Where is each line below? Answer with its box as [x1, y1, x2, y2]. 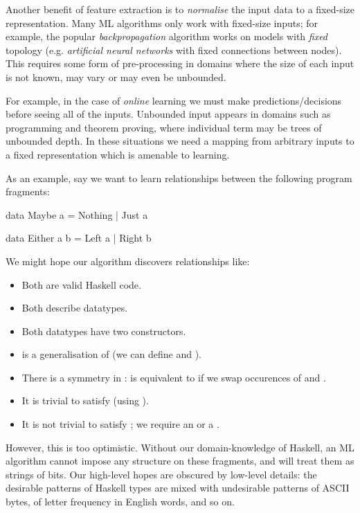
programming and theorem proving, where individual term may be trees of [6, 120, 322, 134]
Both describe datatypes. [21, 300, 128, 315]
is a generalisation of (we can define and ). [21, 347, 201, 361]
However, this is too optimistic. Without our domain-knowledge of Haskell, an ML [6, 440, 354, 454]
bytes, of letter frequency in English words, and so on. [6, 494, 235, 509]
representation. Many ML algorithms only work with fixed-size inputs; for [6, 15, 318, 30]
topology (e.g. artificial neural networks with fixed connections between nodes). [6, 42, 342, 57]
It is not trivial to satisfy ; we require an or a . [21, 417, 219, 431]
